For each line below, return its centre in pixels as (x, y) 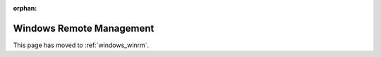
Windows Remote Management (84, 28)
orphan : (25, 8)
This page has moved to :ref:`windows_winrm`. (81, 45)
